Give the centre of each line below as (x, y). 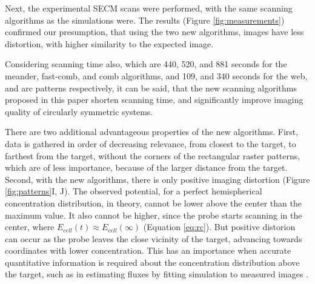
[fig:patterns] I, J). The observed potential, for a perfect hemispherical (134, 191)
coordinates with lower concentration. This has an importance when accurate (148, 250)
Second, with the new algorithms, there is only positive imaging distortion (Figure (157, 179)
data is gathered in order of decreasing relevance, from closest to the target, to (151, 143)
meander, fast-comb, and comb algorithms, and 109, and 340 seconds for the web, (156, 75)
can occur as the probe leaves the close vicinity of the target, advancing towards (154, 238)
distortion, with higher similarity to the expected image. (109, 43)
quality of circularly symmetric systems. (79, 111)
